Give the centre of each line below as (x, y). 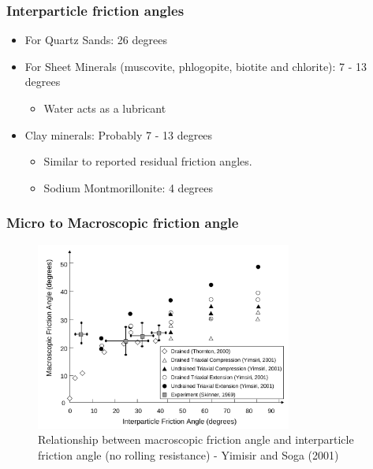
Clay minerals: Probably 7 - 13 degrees (119, 134)
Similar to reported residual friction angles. (148, 161)
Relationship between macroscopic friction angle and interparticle (196, 439)
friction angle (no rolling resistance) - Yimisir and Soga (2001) (188, 454)
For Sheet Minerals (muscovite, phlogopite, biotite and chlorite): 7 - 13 (196, 66)
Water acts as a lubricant (105, 108)
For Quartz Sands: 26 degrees (96, 40)
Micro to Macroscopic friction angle (123, 223)
